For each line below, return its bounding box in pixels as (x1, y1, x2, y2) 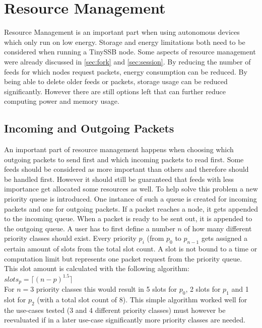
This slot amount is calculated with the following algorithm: (4, 263, 189, 274)
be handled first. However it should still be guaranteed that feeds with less (4, 173, 234, 184)
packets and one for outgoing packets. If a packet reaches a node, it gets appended (4, 203, 258, 214)
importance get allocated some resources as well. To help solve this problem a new (4, 183, 258, 194)
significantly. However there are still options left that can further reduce (4, 86, 226, 96)
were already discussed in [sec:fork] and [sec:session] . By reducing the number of (4, 56, 251, 67)
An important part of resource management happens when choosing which (4, 144, 234, 155)
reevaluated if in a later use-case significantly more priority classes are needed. (4, 314, 245, 325)
